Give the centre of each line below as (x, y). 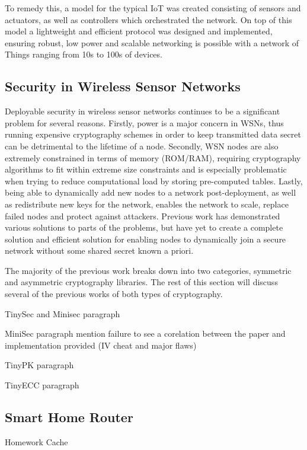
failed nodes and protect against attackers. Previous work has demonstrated (143, 216)
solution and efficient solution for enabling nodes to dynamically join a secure (145, 239)
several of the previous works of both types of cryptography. (114, 294)
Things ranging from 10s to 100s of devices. (84, 54)
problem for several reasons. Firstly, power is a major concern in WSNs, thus (144, 122)
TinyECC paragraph (42, 385)
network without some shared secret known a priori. (99, 250)
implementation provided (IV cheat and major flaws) (101, 345)
